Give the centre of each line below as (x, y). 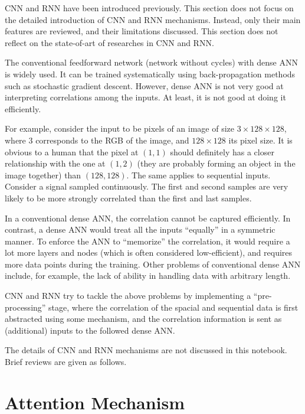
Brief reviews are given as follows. (66, 362)
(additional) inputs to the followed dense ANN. (90, 330)
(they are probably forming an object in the (216, 163)
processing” (25, 307)
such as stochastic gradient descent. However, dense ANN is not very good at (144, 85)
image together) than (43, 175)
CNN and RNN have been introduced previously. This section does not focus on (149, 8)
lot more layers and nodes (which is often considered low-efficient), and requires (149, 252)
